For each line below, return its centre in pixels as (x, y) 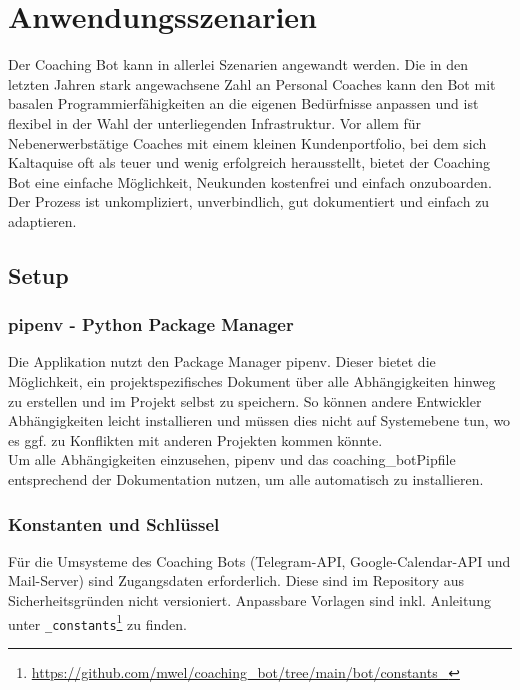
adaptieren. (42, 220)
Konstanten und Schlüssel (114, 523)
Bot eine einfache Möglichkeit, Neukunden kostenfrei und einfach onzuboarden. (250, 181)
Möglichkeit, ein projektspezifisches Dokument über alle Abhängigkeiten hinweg (252, 381)
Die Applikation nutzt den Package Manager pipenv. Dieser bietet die (222, 361)
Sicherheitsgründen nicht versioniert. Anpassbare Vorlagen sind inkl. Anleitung (249, 600)
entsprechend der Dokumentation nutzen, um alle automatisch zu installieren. (246, 479)
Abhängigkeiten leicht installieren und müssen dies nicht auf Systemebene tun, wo (259, 420)
